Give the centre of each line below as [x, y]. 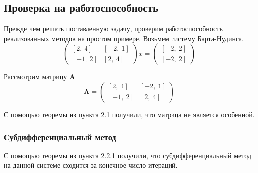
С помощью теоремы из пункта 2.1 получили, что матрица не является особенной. [129, 114]
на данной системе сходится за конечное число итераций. [91, 165]
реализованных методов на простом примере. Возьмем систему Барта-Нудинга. [124, 38]
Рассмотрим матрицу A [40, 76]
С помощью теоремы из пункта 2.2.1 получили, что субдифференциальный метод [128, 155]
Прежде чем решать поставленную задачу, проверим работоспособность [113, 29]
